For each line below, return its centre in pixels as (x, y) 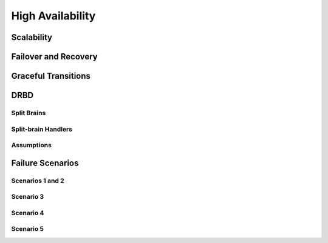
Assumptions (31, 145)
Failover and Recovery (54, 57)
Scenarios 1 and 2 (38, 181)
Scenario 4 (28, 213)
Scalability (32, 37)
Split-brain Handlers (42, 129)
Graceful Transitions (51, 76)
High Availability (53, 16)
